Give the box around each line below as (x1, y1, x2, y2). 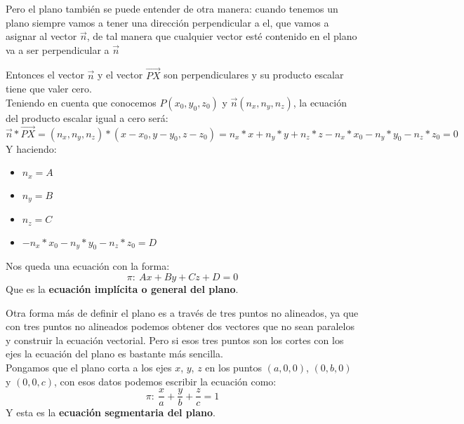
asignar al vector (6, 29, 77, 43)
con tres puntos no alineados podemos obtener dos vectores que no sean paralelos (6, 319, 354, 334)
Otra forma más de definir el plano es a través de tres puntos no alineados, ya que (6, 305, 359, 320)
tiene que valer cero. (6, 81, 92, 96)
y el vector (98, 67, 143, 82)
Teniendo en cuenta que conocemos (6, 95, 157, 109)
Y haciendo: (6, 141, 57, 156)
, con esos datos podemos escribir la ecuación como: (54, 374, 277, 388)
